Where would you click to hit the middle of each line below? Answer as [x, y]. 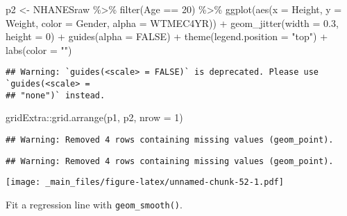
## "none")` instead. [56, 95]
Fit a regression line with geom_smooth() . [94, 204]
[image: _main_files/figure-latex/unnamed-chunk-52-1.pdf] [145, 182]
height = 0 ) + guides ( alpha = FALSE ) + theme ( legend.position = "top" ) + [167, 36]
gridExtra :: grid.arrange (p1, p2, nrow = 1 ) [94, 117]
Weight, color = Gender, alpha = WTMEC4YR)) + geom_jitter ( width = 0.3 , [172, 22]
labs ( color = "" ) [39, 49]
